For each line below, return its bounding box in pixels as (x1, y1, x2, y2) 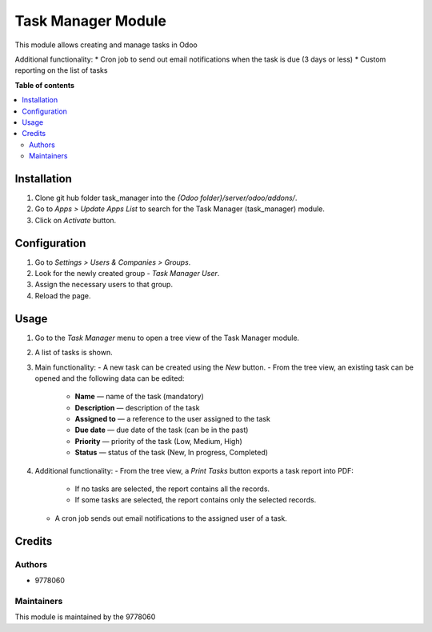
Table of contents (14, 80, 75, 90)
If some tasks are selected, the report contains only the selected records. (74, 495, 317, 505)
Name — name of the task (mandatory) (74, 392, 204, 402)
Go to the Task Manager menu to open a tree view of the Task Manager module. (34, 333, 300, 342)
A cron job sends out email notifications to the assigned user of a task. (54, 513, 287, 523)
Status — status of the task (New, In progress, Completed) (74, 448, 268, 458)
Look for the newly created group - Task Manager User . (34, 269, 220, 278)
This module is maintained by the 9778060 (14, 612, 156, 622)
